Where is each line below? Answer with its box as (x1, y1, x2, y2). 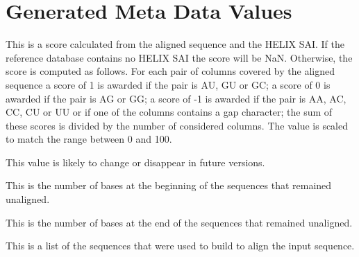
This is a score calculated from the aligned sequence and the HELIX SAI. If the (6, 37, 345, 51)
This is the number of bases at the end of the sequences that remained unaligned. (6, 215, 353, 229)
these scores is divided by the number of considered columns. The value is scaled (6, 118, 349, 132)
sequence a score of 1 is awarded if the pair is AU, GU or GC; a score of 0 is (6, 77, 331, 91)
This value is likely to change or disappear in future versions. (6, 154, 265, 169)
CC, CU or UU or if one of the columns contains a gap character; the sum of (6, 105, 333, 119)
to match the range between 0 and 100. (6, 132, 172, 146)
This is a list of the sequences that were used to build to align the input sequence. (6, 238, 355, 253)
